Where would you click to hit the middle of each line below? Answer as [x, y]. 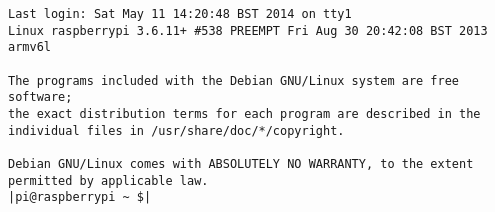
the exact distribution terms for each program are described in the [244, 113]
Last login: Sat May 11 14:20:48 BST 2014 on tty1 [180, 14]
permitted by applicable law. [108, 180]
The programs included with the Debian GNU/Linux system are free [234, 80]
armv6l [29, 47]
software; [40, 97]
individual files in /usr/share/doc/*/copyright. [176, 130]
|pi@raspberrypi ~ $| [80, 197]
